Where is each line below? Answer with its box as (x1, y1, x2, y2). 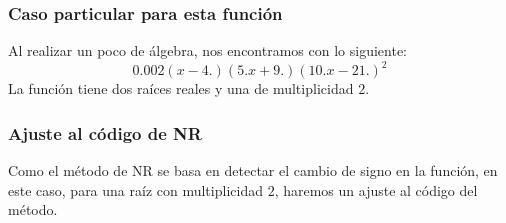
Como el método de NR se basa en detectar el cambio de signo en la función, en (8, 160, 498, 181)
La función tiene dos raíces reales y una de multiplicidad (8, 78, 354, 99)
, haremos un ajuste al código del (274, 179, 478, 200)
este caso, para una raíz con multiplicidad (8, 179, 263, 200)
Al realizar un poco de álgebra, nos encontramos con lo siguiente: (8, 40, 407, 61)
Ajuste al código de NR (8, 120, 202, 145)
